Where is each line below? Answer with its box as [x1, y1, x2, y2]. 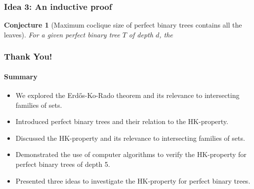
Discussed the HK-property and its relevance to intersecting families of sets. [15, 132, 245, 143]
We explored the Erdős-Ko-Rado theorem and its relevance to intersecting [15, 90, 240, 100]
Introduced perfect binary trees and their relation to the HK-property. [15, 116, 228, 126]
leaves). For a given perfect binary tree [4, 29, 120, 39]
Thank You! [4, 50, 52, 63]
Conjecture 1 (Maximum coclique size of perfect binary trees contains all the [4, 20, 242, 30]
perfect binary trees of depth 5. [15, 159, 110, 169]
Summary [4, 71, 38, 81]
